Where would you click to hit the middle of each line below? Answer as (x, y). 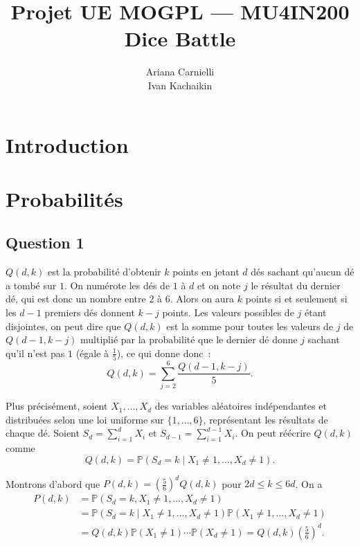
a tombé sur (31, 285)
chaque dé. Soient (43, 433)
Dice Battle (180, 38)
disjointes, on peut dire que (63, 326)
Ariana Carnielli (180, 72)
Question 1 (45, 243)
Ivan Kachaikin (180, 85)
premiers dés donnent (90, 312)
